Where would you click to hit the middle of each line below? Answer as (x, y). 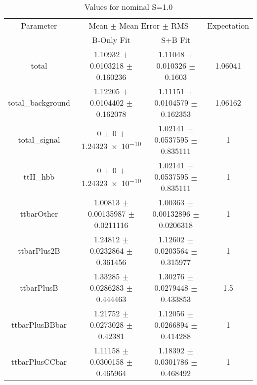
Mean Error (140, 25)
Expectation (228, 25)
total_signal (39, 139)
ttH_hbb (39, 176)
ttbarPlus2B (39, 250)
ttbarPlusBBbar (39, 325)
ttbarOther (39, 213)
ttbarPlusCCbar (39, 362)
